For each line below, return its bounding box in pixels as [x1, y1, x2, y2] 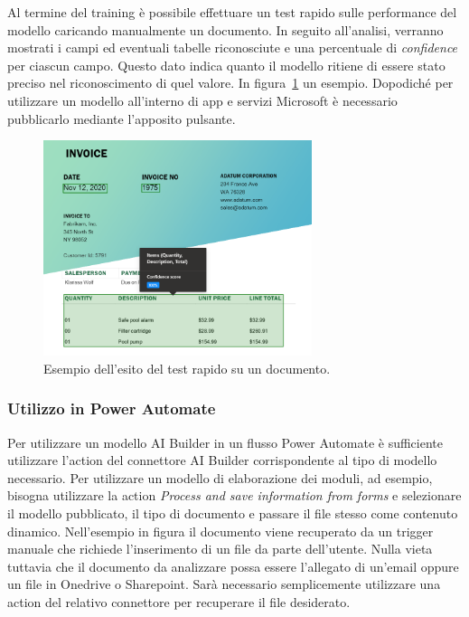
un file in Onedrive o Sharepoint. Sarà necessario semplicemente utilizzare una [7, 574, 441, 593]
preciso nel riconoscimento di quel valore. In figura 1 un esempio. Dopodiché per [7, 73, 454, 92]
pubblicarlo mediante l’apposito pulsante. [7, 109, 236, 128]
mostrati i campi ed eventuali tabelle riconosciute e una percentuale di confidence [7, 38, 458, 57]
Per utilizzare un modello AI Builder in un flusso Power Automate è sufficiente [7, 432, 443, 451]
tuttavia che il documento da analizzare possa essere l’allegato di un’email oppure [7, 556, 459, 575]
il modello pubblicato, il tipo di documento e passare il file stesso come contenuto [7, 503, 458, 522]
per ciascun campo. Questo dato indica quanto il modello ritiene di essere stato [7, 55, 446, 74]
